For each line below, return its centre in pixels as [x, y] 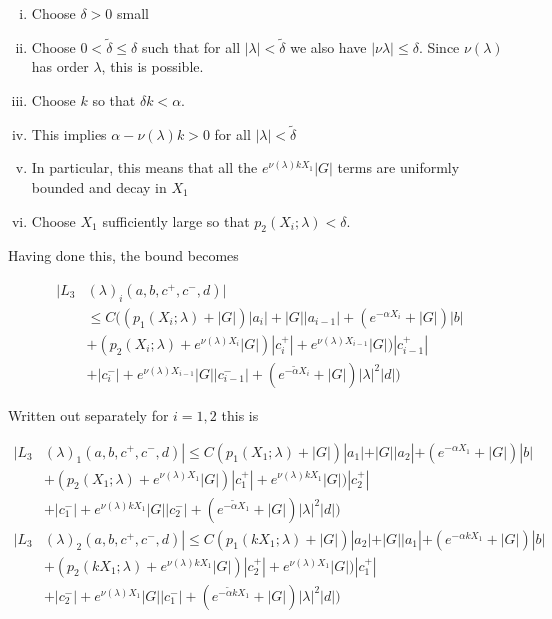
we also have [328, 46]
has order [60, 66]
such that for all [191, 46]
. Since [439, 46]
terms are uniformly [398, 167]
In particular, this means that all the [144, 167]
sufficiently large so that [176, 220]
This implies [69, 133]
